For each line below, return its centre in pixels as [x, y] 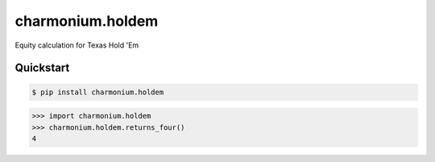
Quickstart [42, 68]
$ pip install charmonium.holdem [98, 92]
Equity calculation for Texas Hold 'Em [77, 45]
